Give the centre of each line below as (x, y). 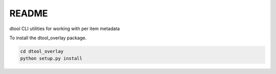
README (29, 13)
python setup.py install (51, 58)
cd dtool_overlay (42, 51)
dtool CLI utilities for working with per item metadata (65, 29)
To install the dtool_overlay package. (48, 38)
